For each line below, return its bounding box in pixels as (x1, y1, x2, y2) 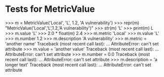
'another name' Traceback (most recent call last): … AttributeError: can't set (5, 40, 159, 46)
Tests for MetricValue (5, 3, 95, 15)
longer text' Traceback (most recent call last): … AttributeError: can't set (5, 62, 152, 68)
